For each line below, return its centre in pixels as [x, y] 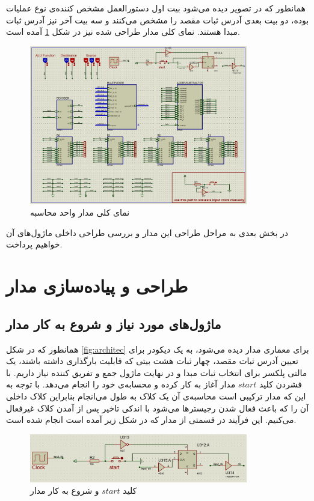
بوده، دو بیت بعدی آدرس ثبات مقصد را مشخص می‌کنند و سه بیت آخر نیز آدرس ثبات [158, 20]
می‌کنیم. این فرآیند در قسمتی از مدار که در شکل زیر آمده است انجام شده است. [151, 420]
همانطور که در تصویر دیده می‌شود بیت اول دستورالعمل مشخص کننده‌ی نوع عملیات [156, 8]
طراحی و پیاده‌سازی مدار [97, 286]
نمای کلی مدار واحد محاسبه [80, 212]
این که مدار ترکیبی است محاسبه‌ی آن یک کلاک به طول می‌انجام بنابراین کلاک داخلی [156, 396]
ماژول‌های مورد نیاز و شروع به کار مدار [114, 323]
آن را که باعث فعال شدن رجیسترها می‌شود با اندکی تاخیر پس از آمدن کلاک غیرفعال [158, 408]
